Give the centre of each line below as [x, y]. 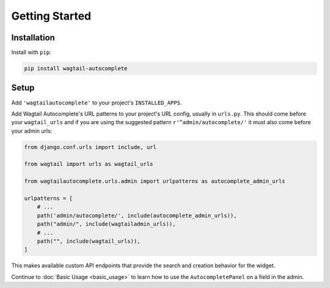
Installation [33, 38]
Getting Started [51, 16]
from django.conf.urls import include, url [90, 147]
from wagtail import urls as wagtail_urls [89, 164]
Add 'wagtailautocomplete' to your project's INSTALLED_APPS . [97, 102]
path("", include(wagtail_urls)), [89, 241]
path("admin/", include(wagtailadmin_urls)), [106, 224]
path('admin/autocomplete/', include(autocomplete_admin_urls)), [137, 215]
